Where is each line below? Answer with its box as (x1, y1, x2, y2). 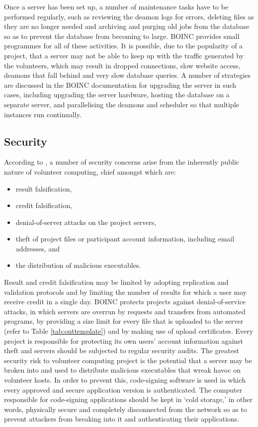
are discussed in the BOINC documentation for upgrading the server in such (4, 79, 237, 90)
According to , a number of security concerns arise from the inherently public (4, 157, 240, 167)
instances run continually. (4, 109, 82, 119)
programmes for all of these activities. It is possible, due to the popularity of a (4, 40, 243, 51)
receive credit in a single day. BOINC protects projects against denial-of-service (4, 296, 246, 307)
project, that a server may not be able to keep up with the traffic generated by (4, 50, 244, 60)
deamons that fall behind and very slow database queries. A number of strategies (4, 70, 251, 80)
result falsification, (15, 183, 72, 194)
